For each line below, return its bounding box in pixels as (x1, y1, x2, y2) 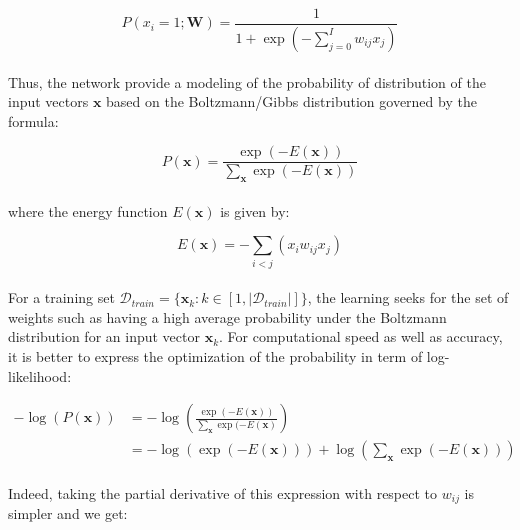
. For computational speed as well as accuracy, (219, 326, 503, 347)
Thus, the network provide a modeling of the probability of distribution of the (8, 71, 486, 92)
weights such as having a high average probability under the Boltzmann (8, 306, 447, 327)
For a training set (8, 287, 115, 308)
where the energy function (8, 200, 168, 221)
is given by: (220, 200, 290, 221)
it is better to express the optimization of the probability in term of (8, 346, 423, 367)
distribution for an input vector (8, 326, 200, 347)
